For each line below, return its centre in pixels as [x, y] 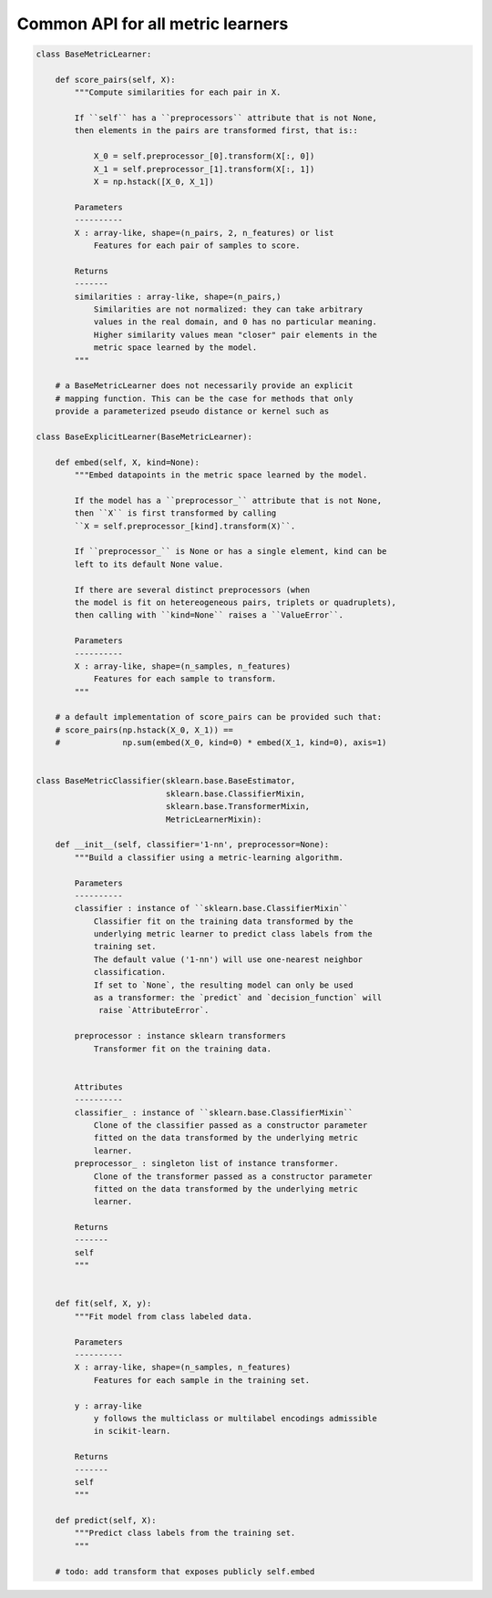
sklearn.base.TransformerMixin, [238, 807]
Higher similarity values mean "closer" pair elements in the [236, 334]
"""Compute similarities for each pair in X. [178, 92]
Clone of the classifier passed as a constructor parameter [231, 1125]
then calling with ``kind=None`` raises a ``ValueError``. [209, 615]
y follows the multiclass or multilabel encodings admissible [236, 1418]
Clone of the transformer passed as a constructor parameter [233, 1176]
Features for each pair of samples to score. [197, 246]
